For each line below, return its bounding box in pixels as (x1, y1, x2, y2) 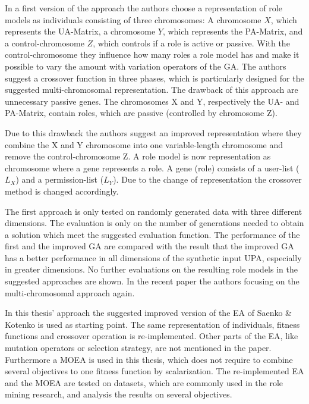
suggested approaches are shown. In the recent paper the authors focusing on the (5, 275, 299, 287)
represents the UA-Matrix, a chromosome (5, 25, 156, 37)
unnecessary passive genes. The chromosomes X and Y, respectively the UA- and (5, 95, 299, 107)
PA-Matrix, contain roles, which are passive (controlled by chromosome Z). (5, 107, 278, 119)
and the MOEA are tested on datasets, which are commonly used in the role (5, 376, 283, 389)
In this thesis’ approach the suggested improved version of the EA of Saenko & (5, 306, 292, 319)
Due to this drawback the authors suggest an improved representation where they (5, 126, 302, 139)
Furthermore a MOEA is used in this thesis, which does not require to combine (5, 353, 293, 365)
